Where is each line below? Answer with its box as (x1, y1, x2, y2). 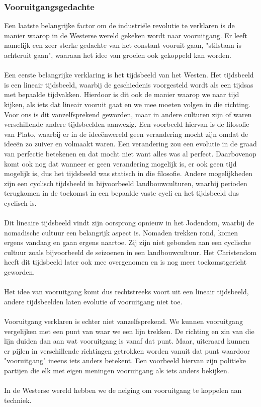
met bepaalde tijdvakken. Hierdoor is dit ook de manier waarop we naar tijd (4, 89, 239, 100)
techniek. (4, 394, 32, 405)
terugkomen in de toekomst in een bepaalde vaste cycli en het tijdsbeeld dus (4, 188, 239, 198)
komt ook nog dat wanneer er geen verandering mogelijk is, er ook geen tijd (4, 158, 237, 169)
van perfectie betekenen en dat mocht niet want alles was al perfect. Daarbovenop (4, 148, 256, 158)
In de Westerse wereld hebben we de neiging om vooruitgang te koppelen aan (4, 385, 242, 395)
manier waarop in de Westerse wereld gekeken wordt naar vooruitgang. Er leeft (4, 30, 248, 40)
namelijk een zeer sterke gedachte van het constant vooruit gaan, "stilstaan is (4, 40, 241, 50)
